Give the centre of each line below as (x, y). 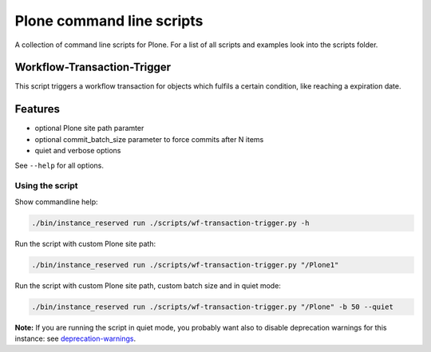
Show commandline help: (57, 202)
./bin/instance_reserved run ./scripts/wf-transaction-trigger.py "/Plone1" (185, 265)
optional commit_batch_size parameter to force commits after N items (149, 139)
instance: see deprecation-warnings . (75, 338)
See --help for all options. (59, 165)
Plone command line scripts (109, 21)
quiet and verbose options (78, 151)
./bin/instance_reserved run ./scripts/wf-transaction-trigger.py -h (170, 223)
